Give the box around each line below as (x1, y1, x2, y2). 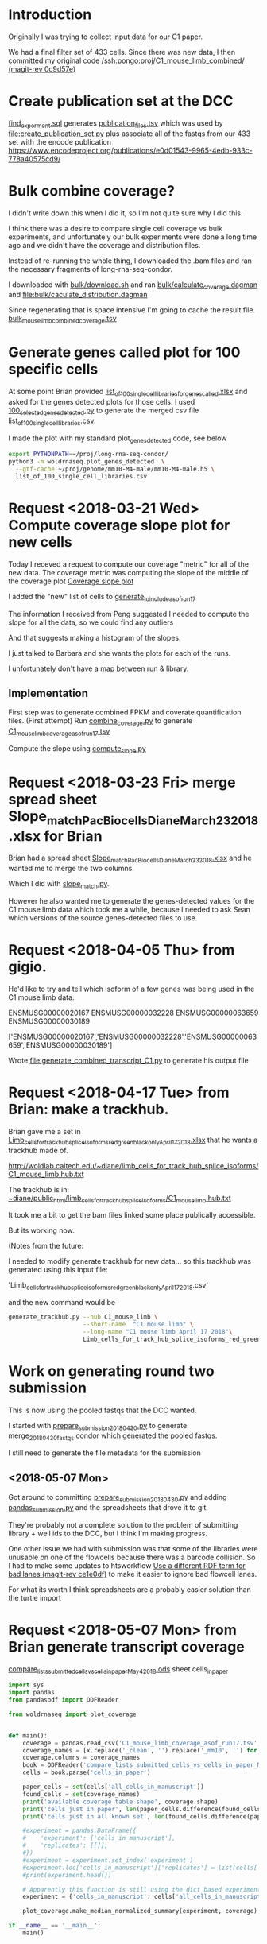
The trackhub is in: (8, 1184, 70, 1194)
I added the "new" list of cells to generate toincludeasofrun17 (8, 591, 196, 603)
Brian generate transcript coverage (8, 1637, 245, 1655)
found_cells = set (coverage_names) (22, 1790, 141, 1798)
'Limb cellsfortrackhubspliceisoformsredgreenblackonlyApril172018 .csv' (8, 1280, 209, 1292)
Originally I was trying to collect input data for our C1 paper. (8, 32, 203, 41)
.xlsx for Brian (8, 827, 103, 845)
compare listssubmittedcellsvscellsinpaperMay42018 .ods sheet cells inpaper (8, 1663, 229, 1675)
